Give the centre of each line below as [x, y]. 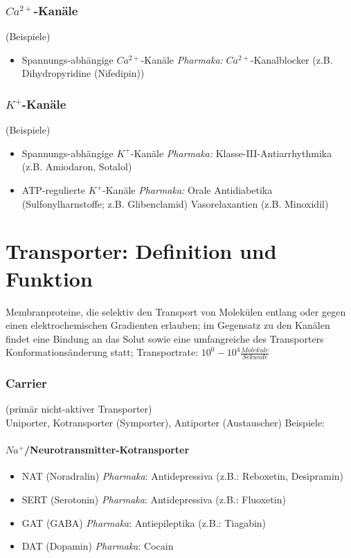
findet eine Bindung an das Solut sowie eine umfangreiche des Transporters [165, 338]
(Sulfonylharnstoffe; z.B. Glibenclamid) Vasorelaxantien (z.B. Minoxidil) [175, 203]
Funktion [49, 278]
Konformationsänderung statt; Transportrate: [102, 352]
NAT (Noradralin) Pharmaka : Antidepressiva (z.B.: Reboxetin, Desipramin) [183, 476]
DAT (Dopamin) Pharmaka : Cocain [98, 546]
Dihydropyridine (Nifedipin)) [83, 73]
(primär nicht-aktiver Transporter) [79, 409]
